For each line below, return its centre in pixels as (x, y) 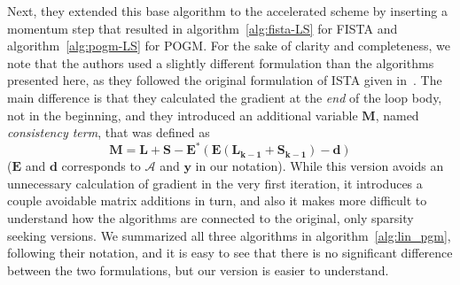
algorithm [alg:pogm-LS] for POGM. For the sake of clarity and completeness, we (229, 46)
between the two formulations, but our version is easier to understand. (198, 270)
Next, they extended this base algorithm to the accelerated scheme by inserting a (227, 11)
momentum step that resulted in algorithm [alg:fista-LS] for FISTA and (203, 28)
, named (397, 115)
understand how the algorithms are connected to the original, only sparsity (211, 218)
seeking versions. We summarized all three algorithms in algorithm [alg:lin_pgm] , (229, 235)
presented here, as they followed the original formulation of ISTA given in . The (225, 80)
